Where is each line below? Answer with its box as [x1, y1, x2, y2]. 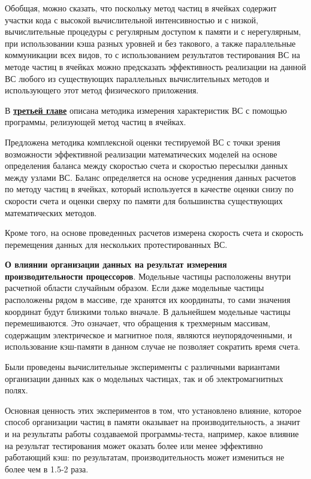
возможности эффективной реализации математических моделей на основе [5, 147, 277, 160]
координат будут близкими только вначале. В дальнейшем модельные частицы [5, 305, 291, 317]
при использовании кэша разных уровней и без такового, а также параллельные [5, 37, 296, 49]
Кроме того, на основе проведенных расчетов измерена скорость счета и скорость [5, 226, 303, 239]
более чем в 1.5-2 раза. [5, 462, 89, 475]
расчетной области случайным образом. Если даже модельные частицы [5, 281, 264, 294]
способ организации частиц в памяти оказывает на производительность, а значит [5, 416, 300, 428]
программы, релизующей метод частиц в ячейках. [5, 116, 186, 128]
